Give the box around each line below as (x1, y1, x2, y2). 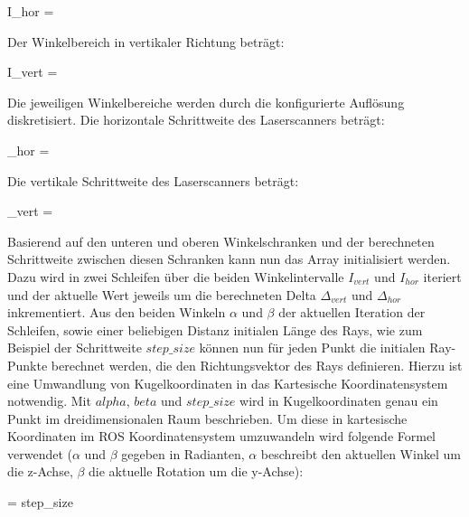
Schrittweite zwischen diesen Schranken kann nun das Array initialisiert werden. (7, 249, 451, 268)
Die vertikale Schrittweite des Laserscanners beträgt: (7, 171, 299, 190)
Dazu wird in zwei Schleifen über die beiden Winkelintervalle (7, 267, 344, 286)
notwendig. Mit (7, 391, 91, 410)
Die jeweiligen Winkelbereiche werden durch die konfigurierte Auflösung (7, 92, 405, 111)
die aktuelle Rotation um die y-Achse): (89, 462, 304, 481)
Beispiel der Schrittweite (7, 338, 142, 357)
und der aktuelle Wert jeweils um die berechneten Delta (7, 285, 316, 304)
